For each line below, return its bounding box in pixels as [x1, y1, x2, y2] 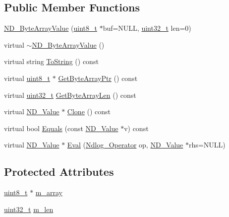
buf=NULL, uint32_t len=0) [103, 23, 191, 33]
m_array [35, 187, 62, 198]
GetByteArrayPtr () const [58, 72, 138, 83]
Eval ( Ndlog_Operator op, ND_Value [67, 140, 183, 150]
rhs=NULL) [189, 140, 226, 150]
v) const [124, 123, 149, 133]
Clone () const [67, 106, 111, 117]
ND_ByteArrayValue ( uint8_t [4, 23, 97, 33]
